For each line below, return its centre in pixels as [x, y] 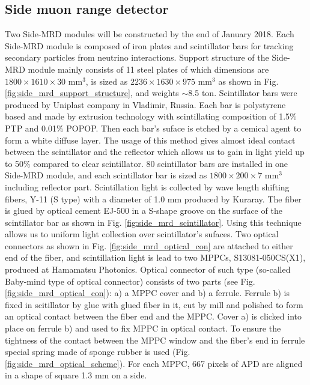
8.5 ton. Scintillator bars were [243, 93]
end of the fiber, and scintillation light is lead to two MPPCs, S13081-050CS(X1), [155, 257]
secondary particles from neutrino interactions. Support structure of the [137, 57]
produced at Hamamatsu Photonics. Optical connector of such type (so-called [148, 269]
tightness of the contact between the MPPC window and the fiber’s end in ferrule [155, 340]
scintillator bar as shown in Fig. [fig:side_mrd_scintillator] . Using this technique [153, 222]
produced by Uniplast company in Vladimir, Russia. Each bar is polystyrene [145, 104]
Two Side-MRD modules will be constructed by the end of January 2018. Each [150, 34]
